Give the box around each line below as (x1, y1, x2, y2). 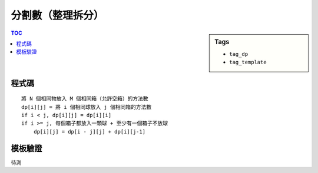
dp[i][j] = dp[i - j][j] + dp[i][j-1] (33, 128, 146, 135)
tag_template (229, 59, 267, 66)
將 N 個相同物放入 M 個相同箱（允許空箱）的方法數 (21, 95, 148, 102)
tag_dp (229, 51, 249, 57)
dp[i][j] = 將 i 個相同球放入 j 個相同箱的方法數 (21, 104, 152, 110)
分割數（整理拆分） (11, 9, 104, 22)
